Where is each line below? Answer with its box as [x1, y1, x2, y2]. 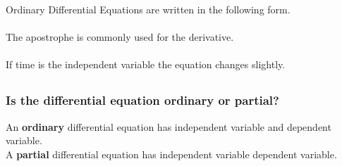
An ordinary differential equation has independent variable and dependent [6, 119, 331, 134]
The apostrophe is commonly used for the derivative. [6, 30, 234, 44]
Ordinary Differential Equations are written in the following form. [6, 1, 291, 16]
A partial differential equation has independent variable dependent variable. [6, 146, 337, 161]
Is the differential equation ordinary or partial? [6, 91, 279, 109]
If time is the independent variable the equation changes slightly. [6, 57, 286, 72]
